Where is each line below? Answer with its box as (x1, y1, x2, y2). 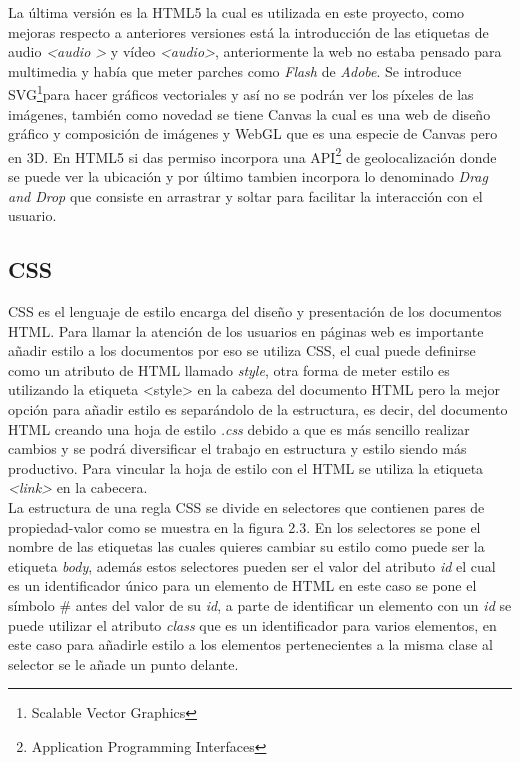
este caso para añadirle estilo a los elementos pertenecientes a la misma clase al (8, 634, 493, 655)
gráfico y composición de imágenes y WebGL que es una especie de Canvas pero (8, 123, 498, 144)
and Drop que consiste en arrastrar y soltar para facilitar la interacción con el (8, 185, 483, 206)
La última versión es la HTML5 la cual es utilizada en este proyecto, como (8, 2, 465, 22)
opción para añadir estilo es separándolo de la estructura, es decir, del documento (8, 399, 508, 420)
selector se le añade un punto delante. (8, 653, 239, 674)
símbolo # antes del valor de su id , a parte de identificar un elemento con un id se (8, 594, 512, 615)
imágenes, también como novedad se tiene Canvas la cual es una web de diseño (8, 103, 491, 124)
